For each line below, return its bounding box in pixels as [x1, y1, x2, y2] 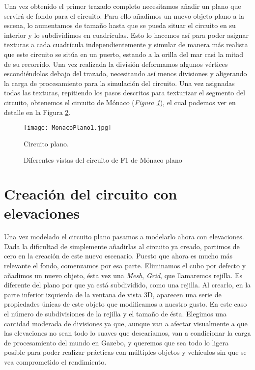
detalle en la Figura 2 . [4, 107, 71, 117]
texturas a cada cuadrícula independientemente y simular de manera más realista [4, 39, 248, 50]
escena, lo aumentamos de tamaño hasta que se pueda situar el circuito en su [4, 20, 236, 30]
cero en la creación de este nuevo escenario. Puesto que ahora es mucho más [4, 251, 232, 261]
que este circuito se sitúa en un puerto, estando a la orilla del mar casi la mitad [4, 49, 244, 59]
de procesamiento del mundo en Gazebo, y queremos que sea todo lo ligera [4, 337, 228, 347]
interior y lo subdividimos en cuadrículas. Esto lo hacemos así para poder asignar [4, 29, 249, 40]
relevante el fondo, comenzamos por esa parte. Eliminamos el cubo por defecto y [4, 260, 246, 271]
